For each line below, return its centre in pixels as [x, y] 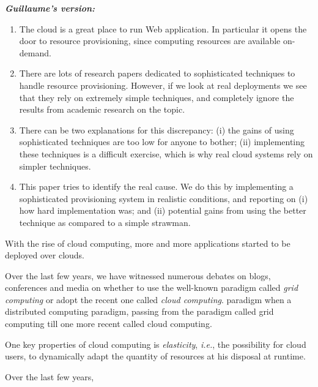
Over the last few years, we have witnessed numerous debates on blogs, [138, 275]
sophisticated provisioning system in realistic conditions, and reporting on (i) [164, 198]
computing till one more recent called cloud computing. [109, 324]
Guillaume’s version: [50, 8]
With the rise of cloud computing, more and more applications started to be [148, 243]
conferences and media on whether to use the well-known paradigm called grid [152, 287]
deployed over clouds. [45, 255]
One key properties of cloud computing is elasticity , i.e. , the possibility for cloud [156, 344]
